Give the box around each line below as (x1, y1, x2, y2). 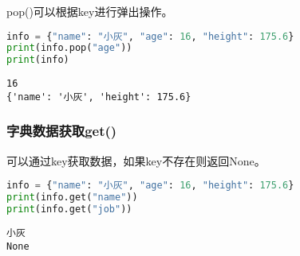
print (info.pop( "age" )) (6, 42, 132, 54)
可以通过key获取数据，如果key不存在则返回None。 (6, 152, 266, 169)
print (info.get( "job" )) (6, 204, 132, 215)
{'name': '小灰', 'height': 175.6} (6, 91, 191, 103)
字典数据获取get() (6, 121, 117, 141)
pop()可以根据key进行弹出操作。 (6, 3, 173, 19)
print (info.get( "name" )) (6, 192, 138, 204)
